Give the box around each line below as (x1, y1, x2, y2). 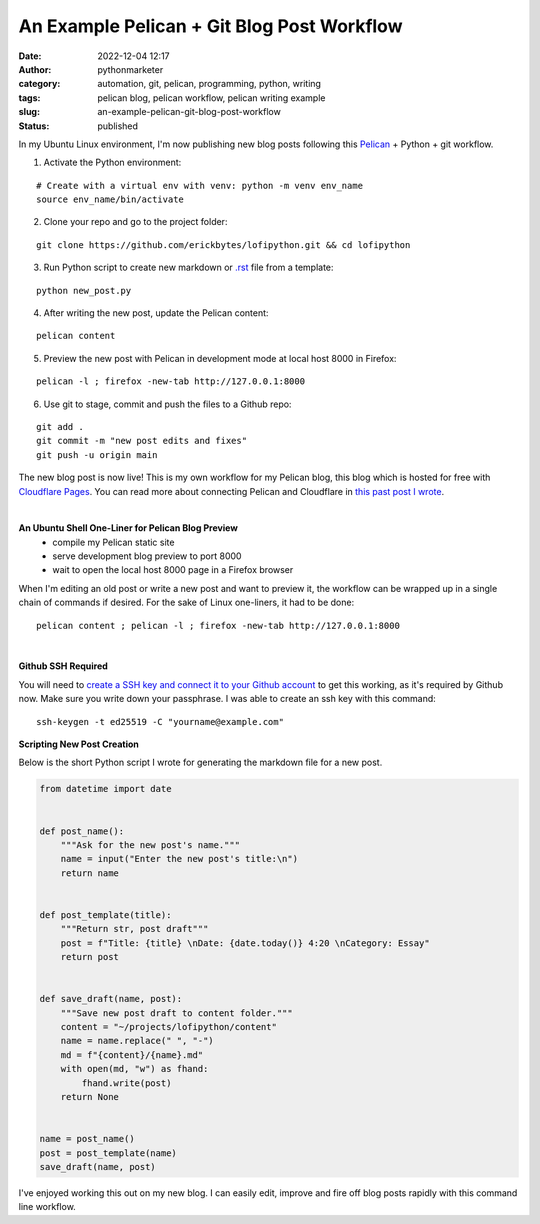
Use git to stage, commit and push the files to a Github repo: (43, 398, 292, 410)
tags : (18, 91, 41, 104)
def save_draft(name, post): (39, 993, 183, 1005)
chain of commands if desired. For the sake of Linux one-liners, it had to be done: (18, 596, 355, 609)
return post (60, 951, 120, 963)
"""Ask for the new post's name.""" (60, 839, 240, 850)
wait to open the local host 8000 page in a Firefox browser (52, 564, 294, 576)
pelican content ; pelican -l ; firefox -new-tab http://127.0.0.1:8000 (36, 620, 400, 631)
